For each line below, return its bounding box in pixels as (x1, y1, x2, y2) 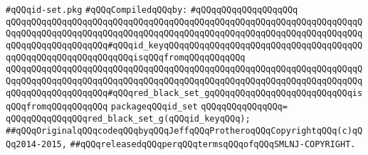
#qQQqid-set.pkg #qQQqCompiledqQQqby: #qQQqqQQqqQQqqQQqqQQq (6, 5, 298, 15)
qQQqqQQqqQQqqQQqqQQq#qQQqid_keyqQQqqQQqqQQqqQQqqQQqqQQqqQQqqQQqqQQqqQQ (6, 40, 363, 50)
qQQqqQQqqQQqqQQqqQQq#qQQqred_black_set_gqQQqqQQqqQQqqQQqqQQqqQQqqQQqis (6, 87, 363, 98)
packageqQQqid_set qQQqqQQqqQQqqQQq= (110, 102, 288, 112)
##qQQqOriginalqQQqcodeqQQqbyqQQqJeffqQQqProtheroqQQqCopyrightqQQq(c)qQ (6, 125, 363, 136)
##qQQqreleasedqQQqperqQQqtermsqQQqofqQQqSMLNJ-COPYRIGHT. (70, 139, 356, 150)
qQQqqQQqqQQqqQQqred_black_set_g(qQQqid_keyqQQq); (6, 113, 251, 124)
